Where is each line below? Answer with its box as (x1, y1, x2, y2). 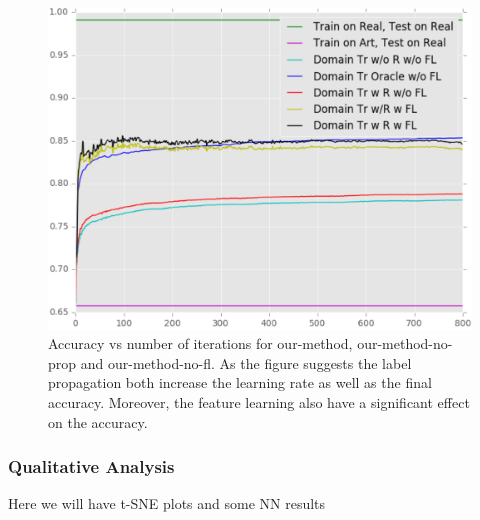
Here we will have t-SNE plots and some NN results (8, 493, 326, 514)
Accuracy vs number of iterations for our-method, (48, 333, 353, 354)
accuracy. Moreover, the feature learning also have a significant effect (48, 392, 470, 413)
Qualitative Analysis (8, 454, 175, 479)
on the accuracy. (48, 411, 148, 432)
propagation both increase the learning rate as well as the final (48, 372, 432, 393)
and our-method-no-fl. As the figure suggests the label (80, 352, 412, 373)
